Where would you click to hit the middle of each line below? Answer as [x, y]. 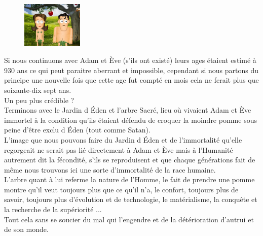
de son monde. [26, 229]
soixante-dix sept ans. [38, 90]
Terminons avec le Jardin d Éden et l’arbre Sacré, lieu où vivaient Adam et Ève [128, 110]
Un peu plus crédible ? [39, 100]
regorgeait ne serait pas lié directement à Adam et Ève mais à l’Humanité [119, 149]
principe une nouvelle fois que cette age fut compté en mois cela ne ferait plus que [131, 80]
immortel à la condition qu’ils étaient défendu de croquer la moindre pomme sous [130, 120]
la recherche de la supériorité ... [53, 209]
